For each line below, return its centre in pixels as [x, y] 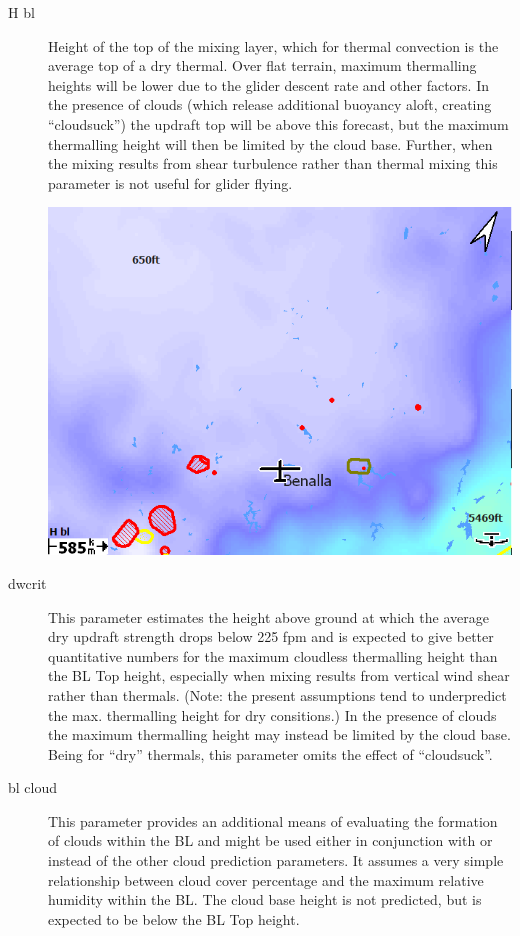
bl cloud [33, 787]
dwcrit [27, 582]
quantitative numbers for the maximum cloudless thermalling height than [273, 655]
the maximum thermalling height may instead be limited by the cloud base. [279, 734]
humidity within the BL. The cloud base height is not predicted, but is [265, 899]
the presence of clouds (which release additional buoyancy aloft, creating [270, 104]
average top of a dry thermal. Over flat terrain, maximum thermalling [262, 65]
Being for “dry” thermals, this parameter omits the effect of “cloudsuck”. [270, 753]
